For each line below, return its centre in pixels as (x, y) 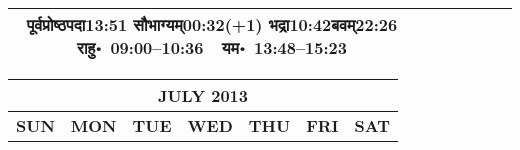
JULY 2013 (202, 95)
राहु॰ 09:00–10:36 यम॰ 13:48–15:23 (212, 47)
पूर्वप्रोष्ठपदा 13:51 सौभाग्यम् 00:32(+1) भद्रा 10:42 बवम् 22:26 (212, 24)
